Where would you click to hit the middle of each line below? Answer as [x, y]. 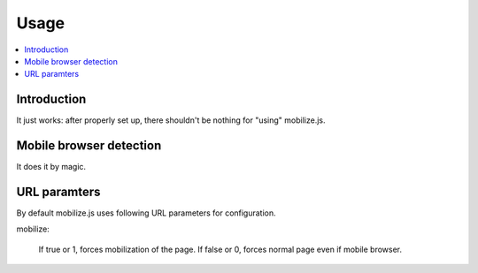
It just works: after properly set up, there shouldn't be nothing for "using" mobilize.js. [171, 120]
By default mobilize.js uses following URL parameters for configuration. [146, 213]
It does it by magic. [51, 167]
